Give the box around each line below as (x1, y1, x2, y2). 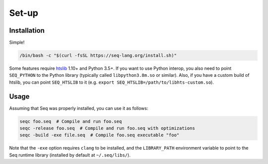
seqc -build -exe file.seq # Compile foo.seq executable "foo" (19, 132, 180, 138)
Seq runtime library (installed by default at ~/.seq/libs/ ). (9, 152, 131, 158)
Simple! (9, 40, 25, 46)
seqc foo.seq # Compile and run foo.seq (19, 118, 122, 124)
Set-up (9, 7, 38, 18)
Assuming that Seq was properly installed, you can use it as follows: (9, 105, 148, 111)
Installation (9, 26, 45, 35)
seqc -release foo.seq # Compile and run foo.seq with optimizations (19, 125, 196, 131)
